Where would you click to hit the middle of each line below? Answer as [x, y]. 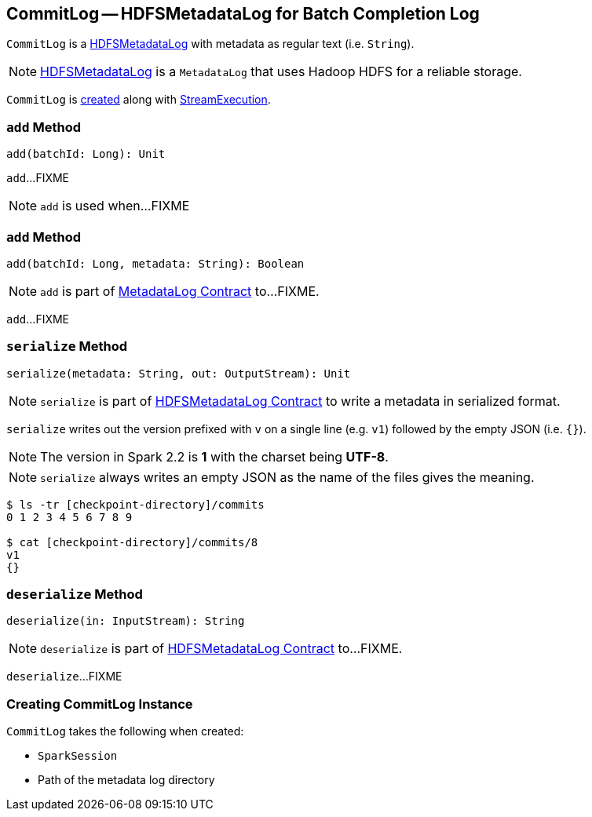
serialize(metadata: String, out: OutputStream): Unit [179, 373]
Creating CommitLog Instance [100, 704]
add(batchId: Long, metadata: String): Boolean [155, 263]
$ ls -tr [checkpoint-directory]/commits [135, 504]
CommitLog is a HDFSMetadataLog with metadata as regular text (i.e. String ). [210, 44]
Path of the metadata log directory [126, 780]
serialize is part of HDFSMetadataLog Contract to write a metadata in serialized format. [300, 401]
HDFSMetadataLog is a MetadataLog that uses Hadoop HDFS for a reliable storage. [281, 72]
